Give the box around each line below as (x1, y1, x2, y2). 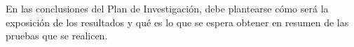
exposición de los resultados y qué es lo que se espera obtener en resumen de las (6, 15, 349, 29)
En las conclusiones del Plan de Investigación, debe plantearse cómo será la (6, 1, 329, 15)
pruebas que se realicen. (6, 28, 108, 43)
